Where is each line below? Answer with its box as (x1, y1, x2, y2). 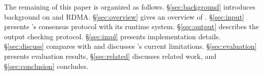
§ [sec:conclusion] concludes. (4, 60, 89, 71)
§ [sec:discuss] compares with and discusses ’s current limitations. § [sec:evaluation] (4, 41, 257, 51)
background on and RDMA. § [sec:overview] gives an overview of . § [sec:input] (4, 11, 244, 22)
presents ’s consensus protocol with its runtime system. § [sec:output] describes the (4, 21, 259, 32)
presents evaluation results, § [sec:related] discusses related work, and (4, 50, 217, 61)
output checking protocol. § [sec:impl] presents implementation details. (4, 31, 221, 41)
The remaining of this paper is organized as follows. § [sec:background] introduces (4, 2, 255, 12)
